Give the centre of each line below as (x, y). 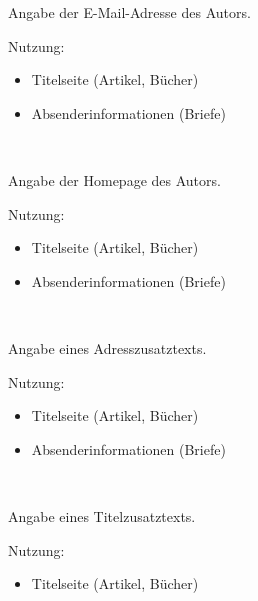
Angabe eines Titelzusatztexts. (102, 515)
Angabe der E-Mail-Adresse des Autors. (129, 12)
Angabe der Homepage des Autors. (114, 179)
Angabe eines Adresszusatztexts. (107, 347)
